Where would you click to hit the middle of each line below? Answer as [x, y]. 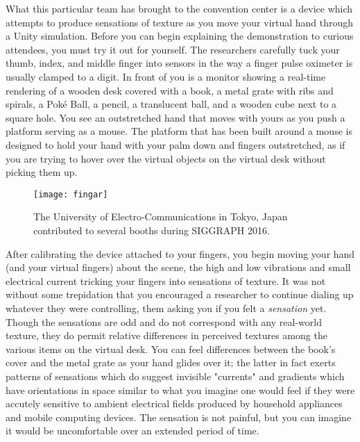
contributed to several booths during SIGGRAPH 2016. [152, 230]
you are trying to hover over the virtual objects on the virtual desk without [166, 158]
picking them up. [42, 172]
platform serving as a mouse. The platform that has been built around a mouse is [179, 131]
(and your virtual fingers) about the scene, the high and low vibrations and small [178, 267]
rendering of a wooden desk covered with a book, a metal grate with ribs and [170, 90]
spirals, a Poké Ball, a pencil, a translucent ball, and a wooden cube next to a [171, 104]
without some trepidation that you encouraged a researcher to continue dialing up [180, 294]
